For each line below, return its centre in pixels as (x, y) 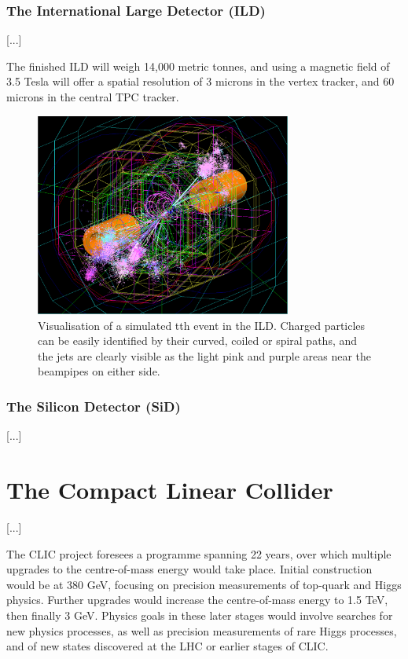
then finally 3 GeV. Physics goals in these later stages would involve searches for (200, 615)
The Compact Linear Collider (170, 490)
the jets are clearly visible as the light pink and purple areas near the (205, 355)
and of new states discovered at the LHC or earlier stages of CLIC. (167, 646)
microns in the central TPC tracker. (93, 97)
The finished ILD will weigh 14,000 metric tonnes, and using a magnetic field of (198, 66)
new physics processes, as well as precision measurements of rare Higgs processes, (202, 630)
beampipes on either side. (99, 371)
